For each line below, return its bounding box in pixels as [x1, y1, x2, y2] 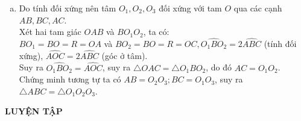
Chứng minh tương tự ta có [19, 73, 121, 85]
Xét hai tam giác [19, 25, 81, 38]
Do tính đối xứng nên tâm [19, 2, 116, 14]
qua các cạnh [233, 2, 282, 14]
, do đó [206, 61, 232, 73]
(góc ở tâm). [101, 49, 148, 61]
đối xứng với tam [159, 2, 222, 14]
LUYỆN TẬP [5, 105, 63, 117]
